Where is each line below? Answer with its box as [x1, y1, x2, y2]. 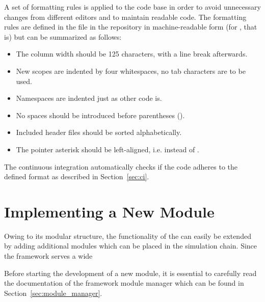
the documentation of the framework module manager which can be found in [4, 278, 244, 288]
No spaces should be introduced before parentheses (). [16, 109, 185, 120]
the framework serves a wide [4, 251, 93, 261]
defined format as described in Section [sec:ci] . [4, 171, 149, 182]
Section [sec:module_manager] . [4, 287, 102, 298]
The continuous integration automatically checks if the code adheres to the [4, 161, 238, 172]
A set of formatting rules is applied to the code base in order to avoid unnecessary [4, 2, 261, 12]
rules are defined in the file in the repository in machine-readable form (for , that [4, 21, 257, 32]
